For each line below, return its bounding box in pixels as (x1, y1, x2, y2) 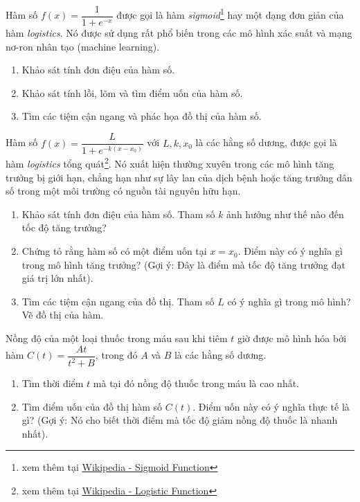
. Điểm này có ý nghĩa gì (237, 244, 343, 258)
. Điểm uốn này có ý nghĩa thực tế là (192, 399, 350, 413)
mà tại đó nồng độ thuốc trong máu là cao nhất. (93, 376, 300, 391)
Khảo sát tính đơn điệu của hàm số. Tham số (21, 206, 215, 221)
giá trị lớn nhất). (21, 271, 93, 285)
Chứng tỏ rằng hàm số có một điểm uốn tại (21, 244, 207, 258)
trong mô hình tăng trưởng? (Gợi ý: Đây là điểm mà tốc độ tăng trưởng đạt (21, 257, 345, 271)
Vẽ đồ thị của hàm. (21, 307, 104, 322)
